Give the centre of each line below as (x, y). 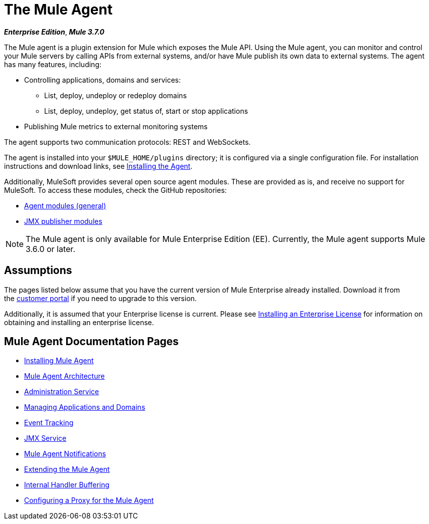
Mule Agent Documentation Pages (92, 342)
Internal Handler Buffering (67, 485)
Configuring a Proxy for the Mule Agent (89, 500)
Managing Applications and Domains (85, 407)
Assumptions (38, 271)
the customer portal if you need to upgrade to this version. (101, 298)
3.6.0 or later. (50, 249)
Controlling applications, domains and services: (103, 80)
